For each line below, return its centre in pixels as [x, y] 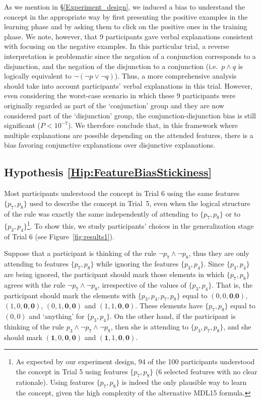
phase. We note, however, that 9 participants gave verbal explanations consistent [129, 36]
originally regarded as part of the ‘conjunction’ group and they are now [114, 105]
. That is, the [232, 284]
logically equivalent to [38, 76]
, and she [237, 326]
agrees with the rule [35, 284]
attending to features [37, 264]
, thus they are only [219, 253]
